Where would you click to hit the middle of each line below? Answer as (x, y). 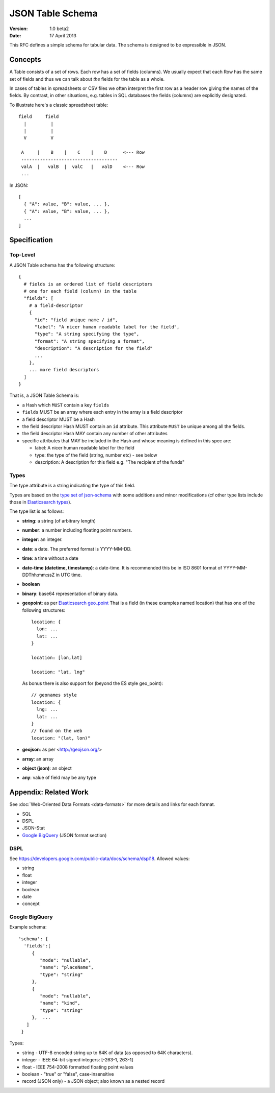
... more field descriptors (64, 370)
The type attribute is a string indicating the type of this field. (72, 486)
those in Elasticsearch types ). (40, 502)
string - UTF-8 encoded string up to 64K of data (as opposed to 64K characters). (107, 1053)
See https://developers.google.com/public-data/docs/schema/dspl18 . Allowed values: (100, 859)
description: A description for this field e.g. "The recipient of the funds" (110, 462)
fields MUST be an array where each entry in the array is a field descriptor (102, 412)
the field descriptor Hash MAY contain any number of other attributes (95, 434)
